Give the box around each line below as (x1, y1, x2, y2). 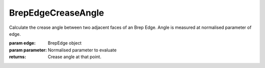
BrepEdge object (48, 40, 82, 46)
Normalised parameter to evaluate (48, 47, 117, 53)
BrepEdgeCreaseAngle (9, 7, 104, 18)
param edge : (9, 40, 36, 46)
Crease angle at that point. (48, 54, 102, 60)
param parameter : (9, 47, 47, 53)
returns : (9, 54, 26, 60)
